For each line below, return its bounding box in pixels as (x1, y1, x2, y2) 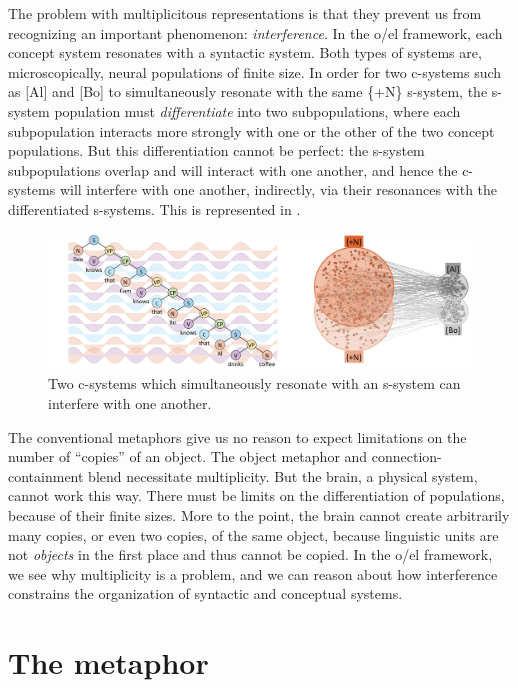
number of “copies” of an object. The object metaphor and (8, 446, 368, 467)
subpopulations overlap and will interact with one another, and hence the (8, 159, 458, 180)
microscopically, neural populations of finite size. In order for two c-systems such (8, 61, 502, 82)
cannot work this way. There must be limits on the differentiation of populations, (8, 485, 505, 506)
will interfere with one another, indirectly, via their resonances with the (59, 179, 498, 200)
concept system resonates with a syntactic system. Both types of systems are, (8, 42, 482, 63)
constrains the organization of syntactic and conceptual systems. (8, 583, 403, 604)
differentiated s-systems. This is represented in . (8, 198, 301, 219)
